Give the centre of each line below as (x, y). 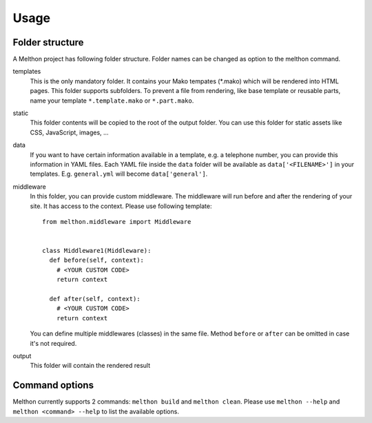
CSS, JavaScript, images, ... (70, 132)
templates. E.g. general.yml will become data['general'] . (119, 174)
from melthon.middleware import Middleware (117, 221)
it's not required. (53, 343)
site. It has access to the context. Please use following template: (121, 206)
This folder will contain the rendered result (90, 366)
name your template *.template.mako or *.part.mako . (112, 101)
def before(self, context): (97, 260)
